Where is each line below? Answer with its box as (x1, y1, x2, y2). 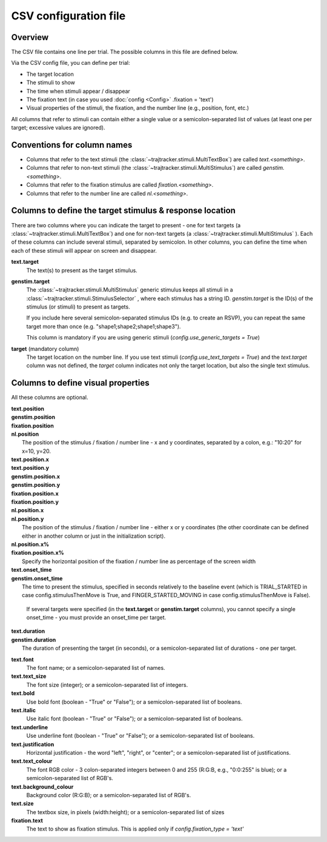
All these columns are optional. (11, 394, 88, 401)
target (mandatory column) (11, 345, 79, 352)
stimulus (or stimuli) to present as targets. (26, 303, 130, 310)
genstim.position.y (11, 481, 61, 489)
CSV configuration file (11, 9, 126, 22)
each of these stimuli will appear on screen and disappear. (11, 247, 157, 254)
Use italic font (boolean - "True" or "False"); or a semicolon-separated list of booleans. (26, 715, 243, 723)
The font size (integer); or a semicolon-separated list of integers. (26, 681, 188, 688)
